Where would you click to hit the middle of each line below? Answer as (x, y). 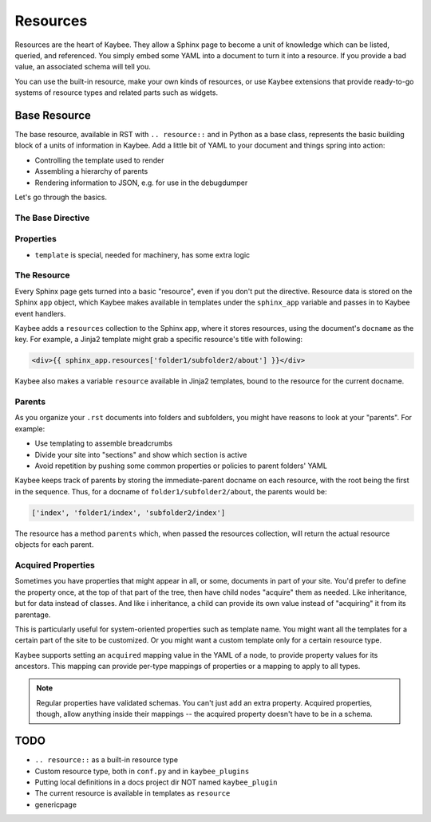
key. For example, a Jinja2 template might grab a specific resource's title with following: (159, 340)
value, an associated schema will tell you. (83, 67)
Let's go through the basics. (61, 197)
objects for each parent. (54, 545)
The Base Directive (52, 218)
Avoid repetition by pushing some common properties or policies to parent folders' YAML (181, 466)
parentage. (33, 615)
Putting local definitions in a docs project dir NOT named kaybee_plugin (156, 782)
